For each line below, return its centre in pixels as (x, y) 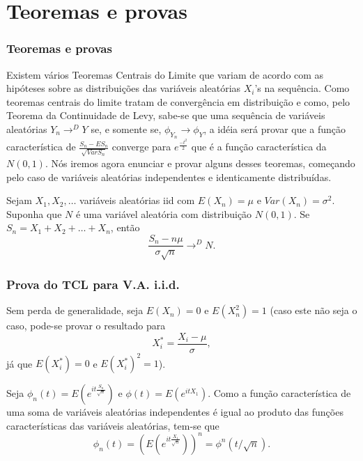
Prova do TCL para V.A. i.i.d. (93, 284)
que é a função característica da (259, 147)
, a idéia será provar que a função (275, 128)
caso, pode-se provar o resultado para (86, 326)
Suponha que (34, 213)
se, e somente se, (126, 128)
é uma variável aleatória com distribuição (164, 213)
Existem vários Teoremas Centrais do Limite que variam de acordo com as (165, 74)
